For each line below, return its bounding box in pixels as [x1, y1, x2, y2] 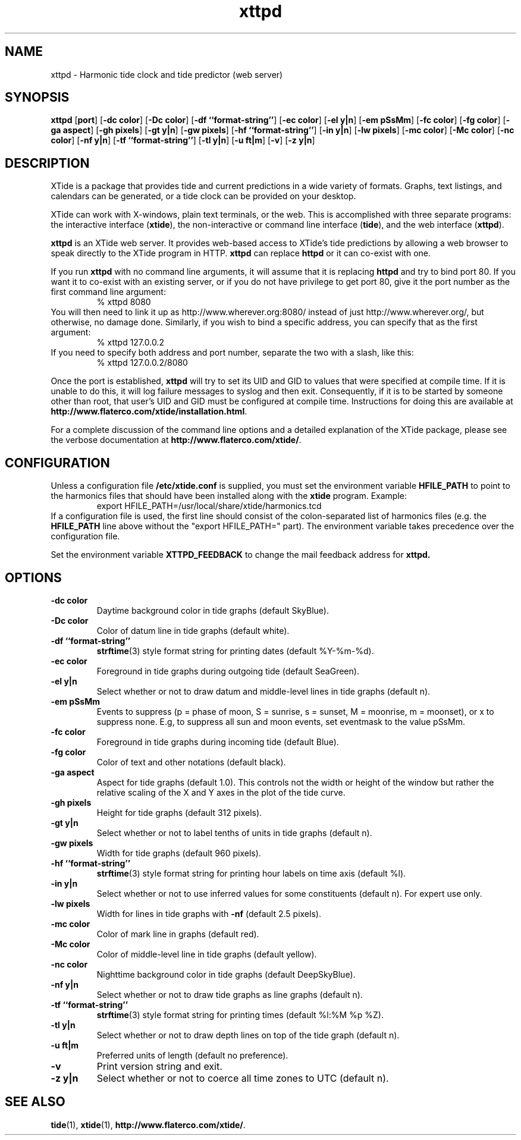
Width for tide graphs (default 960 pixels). [96, 847, 261, 858]
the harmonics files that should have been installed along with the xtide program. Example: [51, 491, 407, 501]
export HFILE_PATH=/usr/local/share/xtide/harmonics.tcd [96, 501, 322, 511]
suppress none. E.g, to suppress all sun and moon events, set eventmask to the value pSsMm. [96, 716, 465, 727]
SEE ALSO [5, 1094, 65, 1110]
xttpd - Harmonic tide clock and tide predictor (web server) [51, 69, 283, 80]
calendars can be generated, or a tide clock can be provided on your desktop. [51, 191, 356, 202]
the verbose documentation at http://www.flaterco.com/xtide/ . [51, 435, 302, 445]
